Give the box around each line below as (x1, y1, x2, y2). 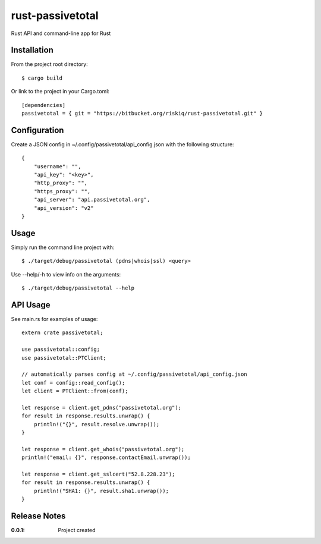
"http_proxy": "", (33, 180, 88, 187)
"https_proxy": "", (33, 188, 91, 194)
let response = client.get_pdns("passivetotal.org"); (21, 404, 181, 411)
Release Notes (11, 511, 66, 521)
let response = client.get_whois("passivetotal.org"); (21, 446, 185, 452)
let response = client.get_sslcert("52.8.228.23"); (21, 471, 175, 478)
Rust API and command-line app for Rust (11, 30, 111, 37)
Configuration (11, 125, 64, 135)
